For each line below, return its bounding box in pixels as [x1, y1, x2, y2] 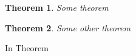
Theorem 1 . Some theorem [5, 1, 109, 13]
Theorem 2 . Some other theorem [5, 21, 131, 34]
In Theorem [5, 42, 49, 54]
